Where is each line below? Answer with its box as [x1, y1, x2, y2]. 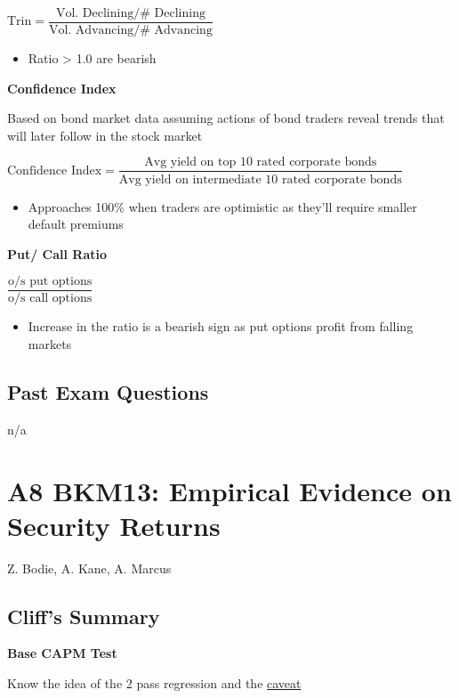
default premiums [28, 215, 124, 233]
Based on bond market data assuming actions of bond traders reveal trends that [7, 109, 445, 127]
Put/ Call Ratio [7, 244, 108, 263]
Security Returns [7, 507, 221, 543]
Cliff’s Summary [7, 602, 160, 629]
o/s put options [8, 275, 93, 288]
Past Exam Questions [7, 377, 209, 405]
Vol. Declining [55, 7, 134, 20]
